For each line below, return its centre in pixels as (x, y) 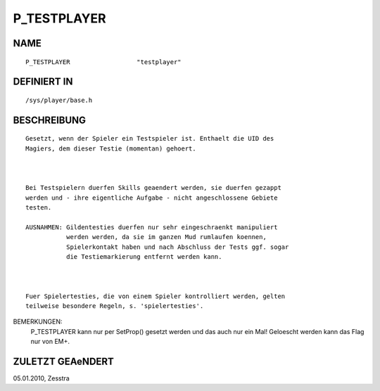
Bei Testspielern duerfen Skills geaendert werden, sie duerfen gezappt (153, 188)
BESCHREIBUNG (50, 120)
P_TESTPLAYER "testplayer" (104, 62)
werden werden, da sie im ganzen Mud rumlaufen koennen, (166, 237)
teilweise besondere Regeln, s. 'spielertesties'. (115, 306)
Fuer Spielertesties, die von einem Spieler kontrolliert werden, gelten (156, 296)
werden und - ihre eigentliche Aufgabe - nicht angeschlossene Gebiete (152, 198)
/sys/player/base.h (59, 100)
